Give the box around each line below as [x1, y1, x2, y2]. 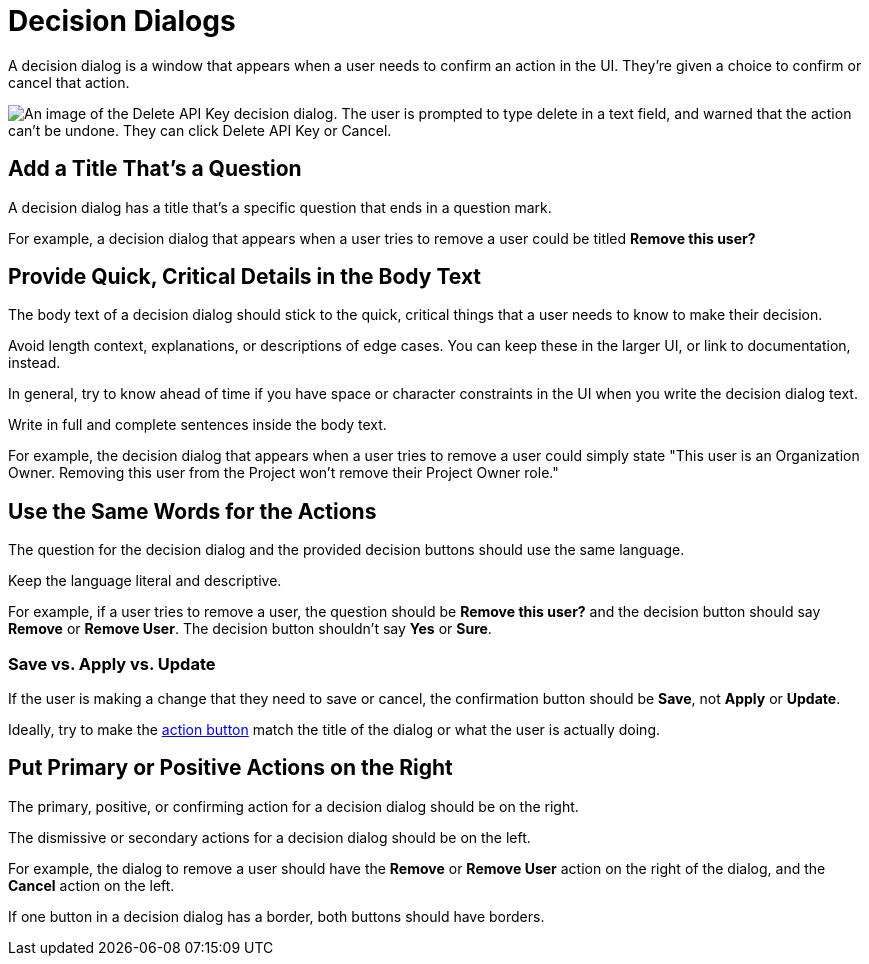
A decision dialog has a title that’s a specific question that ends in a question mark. [8, 198, 552, 216]
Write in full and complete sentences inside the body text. [8, 416, 387, 434]
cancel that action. [8, 73, 130, 91]
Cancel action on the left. [8, 876, 175, 894]
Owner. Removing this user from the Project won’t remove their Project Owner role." [8, 464, 559, 482]
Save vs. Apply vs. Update [8, 653, 216, 674]
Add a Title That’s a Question [8, 156, 302, 182]
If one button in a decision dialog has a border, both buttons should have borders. [8, 907, 545, 925]
